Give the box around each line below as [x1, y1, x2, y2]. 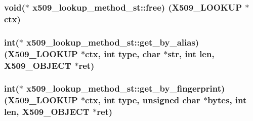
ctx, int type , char [85, 47, 160, 60]
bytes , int [207, 94, 247, 106]
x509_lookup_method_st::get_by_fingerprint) [26, 82, 225, 95]
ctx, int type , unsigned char [85, 94, 200, 106]
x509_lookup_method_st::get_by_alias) [26, 35, 199, 48]
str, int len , [167, 47, 215, 60]
